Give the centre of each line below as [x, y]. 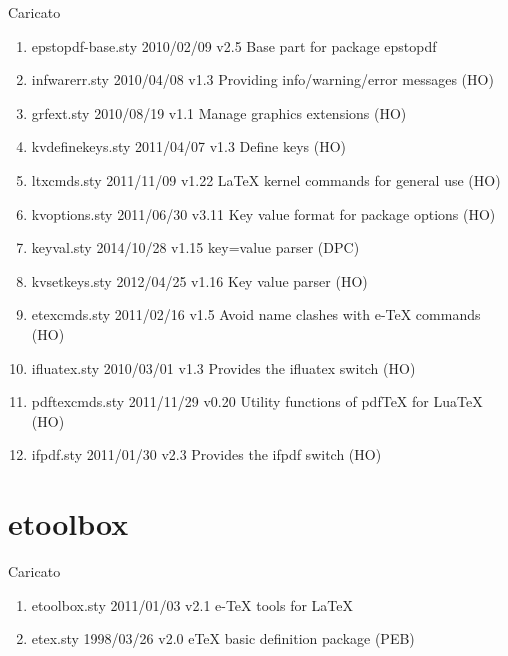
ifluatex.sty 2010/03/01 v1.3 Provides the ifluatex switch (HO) [223, 367]
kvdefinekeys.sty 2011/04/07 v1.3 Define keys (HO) [189, 146]
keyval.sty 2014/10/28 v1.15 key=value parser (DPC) [195, 247]
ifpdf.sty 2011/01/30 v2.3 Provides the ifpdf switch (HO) [206, 454]
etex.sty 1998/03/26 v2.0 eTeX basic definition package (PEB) [223, 638]
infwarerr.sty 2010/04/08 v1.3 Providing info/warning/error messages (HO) [262, 79]
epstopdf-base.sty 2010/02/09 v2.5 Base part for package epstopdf [234, 45]
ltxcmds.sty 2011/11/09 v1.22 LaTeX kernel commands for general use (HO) [266, 179]
